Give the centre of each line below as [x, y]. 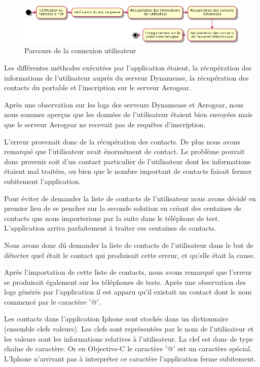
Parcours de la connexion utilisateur [80, 50]
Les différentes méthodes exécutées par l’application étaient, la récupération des [128, 67]
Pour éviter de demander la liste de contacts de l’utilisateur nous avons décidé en [130, 198]
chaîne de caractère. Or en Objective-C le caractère [84, 348]
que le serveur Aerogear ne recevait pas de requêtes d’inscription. [105, 124]
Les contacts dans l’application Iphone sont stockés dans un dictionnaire [116, 319]
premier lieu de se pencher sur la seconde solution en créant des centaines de [123, 208]
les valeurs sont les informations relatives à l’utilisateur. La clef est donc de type [129, 338]
